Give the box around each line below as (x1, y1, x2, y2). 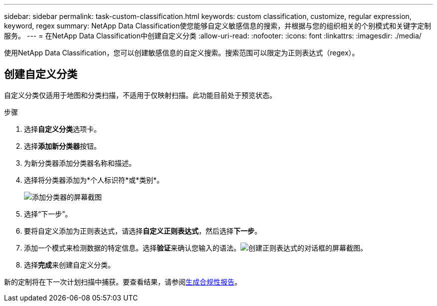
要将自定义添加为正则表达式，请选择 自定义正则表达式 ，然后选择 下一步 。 (24, 226, 261, 235)
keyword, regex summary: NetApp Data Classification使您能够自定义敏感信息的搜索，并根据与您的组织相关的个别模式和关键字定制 (4, 21, 432, 30)
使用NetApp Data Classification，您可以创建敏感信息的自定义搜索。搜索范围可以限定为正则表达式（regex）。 (4, 48, 359, 57)
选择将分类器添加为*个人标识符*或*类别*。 (24, 175, 164, 184)
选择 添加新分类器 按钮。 (24, 141, 101, 150)
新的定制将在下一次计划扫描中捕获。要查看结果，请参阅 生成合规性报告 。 (4, 277, 241, 286)
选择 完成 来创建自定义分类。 (24, 260, 115, 269)
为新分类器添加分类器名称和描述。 (24, 158, 136, 167)
